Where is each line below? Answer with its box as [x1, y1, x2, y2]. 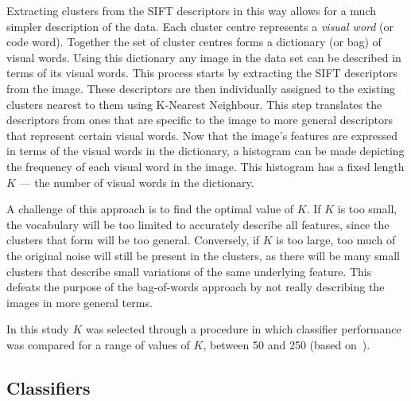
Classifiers [6, 375, 91, 399]
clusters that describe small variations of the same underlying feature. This [6, 263, 372, 279]
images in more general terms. [6, 294, 153, 310]
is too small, [337, 200, 397, 217]
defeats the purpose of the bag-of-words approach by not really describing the [6, 278, 385, 295]
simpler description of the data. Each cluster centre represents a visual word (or [6, 18, 394, 34]
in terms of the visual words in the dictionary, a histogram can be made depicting [6, 142, 405, 159]
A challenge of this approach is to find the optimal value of [6, 200, 294, 217]
